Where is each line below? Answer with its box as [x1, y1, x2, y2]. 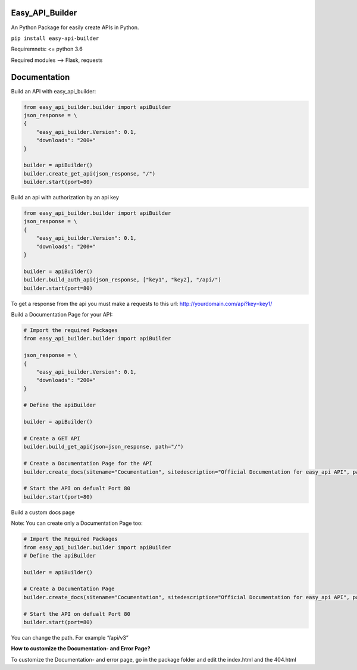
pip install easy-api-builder [11, 35, 99, 42]
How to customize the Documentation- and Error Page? [11, 645, 151, 652]
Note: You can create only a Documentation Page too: [11, 519, 143, 527]
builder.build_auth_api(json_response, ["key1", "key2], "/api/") [23, 277, 221, 283]
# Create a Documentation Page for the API [23, 460, 153, 467]
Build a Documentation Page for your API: [11, 311, 113, 318]
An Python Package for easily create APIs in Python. [11, 24, 139, 31]
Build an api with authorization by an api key [11, 194, 119, 201]
